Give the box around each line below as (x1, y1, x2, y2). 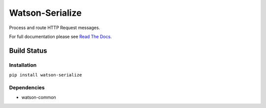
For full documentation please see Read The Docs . (9, 34, 112, 39)
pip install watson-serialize (9, 72, 82, 78)
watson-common (21, 94, 56, 101)
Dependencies (9, 84, 45, 91)
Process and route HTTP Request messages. (9, 25, 100, 31)
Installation (9, 62, 37, 69)
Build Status (9, 46, 47, 55)
